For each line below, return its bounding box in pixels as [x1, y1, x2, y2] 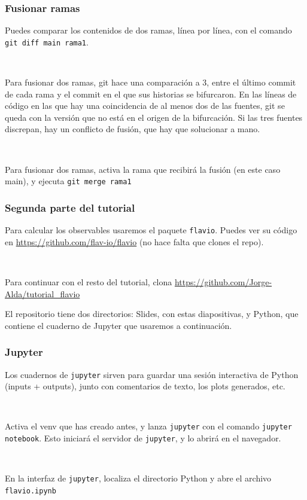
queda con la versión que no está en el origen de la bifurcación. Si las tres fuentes [5, 111, 303, 123]
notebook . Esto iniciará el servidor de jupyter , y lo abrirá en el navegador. [5, 432, 281, 444]
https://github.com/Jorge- [174, 275, 272, 288]
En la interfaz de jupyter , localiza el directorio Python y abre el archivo [5, 472, 272, 484]
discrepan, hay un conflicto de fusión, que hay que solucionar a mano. [5, 123, 260, 135]
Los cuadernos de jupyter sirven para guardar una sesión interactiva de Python [5, 368, 299, 380]
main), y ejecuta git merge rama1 [5, 175, 132, 187]
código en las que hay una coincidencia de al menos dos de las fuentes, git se [5, 99, 285, 112]
